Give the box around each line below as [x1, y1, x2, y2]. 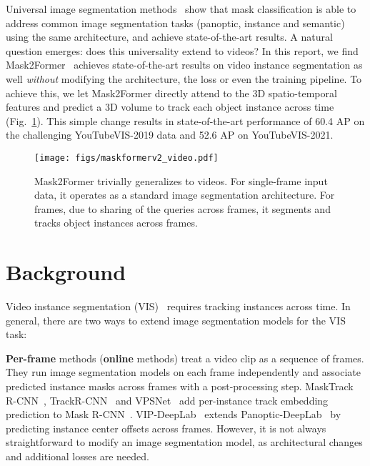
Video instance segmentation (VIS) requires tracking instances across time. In [6, 299, 351, 314]
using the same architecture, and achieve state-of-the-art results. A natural [6, 29, 333, 44]
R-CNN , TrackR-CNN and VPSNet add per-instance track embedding [6, 392, 329, 407]
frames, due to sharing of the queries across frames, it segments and [34, 201, 331, 216]
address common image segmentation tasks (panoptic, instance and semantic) [6, 15, 345, 30]
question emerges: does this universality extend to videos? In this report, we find [6, 43, 359, 58]
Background [6, 257, 126, 287]
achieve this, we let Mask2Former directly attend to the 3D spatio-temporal [6, 85, 337, 100]
